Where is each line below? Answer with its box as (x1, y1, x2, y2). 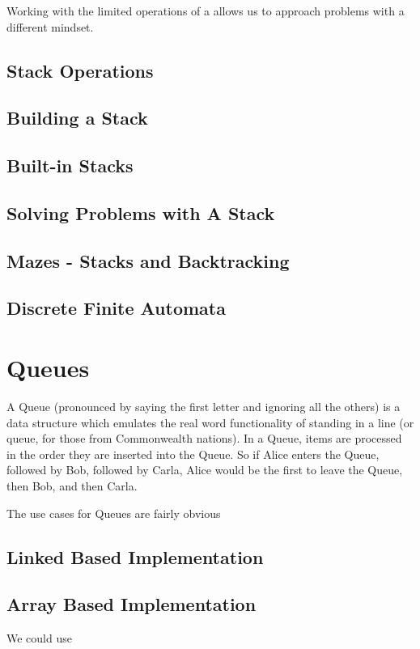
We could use (6, 630, 72, 647)
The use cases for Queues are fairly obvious (6, 504, 221, 521)
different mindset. (6, 18, 94, 35)
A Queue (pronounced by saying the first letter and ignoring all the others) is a (6, 398, 401, 414)
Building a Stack (6, 105, 148, 130)
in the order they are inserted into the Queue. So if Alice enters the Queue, (6, 445, 380, 462)
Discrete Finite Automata (6, 295, 226, 320)
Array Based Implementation (6, 592, 257, 617)
